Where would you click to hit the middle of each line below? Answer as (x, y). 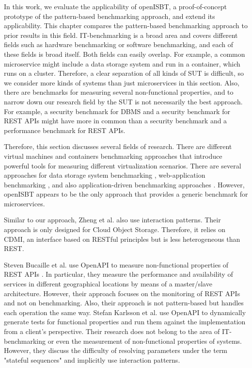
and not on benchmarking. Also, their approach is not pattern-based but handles (124, 303)
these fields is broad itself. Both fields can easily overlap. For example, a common (125, 54)
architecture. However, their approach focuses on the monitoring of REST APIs (122, 293)
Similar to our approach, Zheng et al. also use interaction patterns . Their (112, 220)
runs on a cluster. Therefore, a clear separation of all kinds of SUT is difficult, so (124, 73)
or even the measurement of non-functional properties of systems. (145, 341)
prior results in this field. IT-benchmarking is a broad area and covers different (121, 35)
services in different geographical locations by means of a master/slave (108, 284)
